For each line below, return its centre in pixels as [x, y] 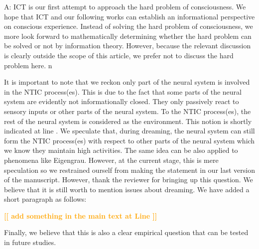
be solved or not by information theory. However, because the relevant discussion [128, 46]
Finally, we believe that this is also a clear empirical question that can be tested [126, 232]
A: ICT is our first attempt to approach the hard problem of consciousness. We [125, 6]
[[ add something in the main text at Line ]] [81, 215]
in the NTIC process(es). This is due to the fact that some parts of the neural [123, 91]
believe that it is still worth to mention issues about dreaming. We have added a [127, 189]
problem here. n [28, 65]
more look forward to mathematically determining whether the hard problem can [128, 36]
